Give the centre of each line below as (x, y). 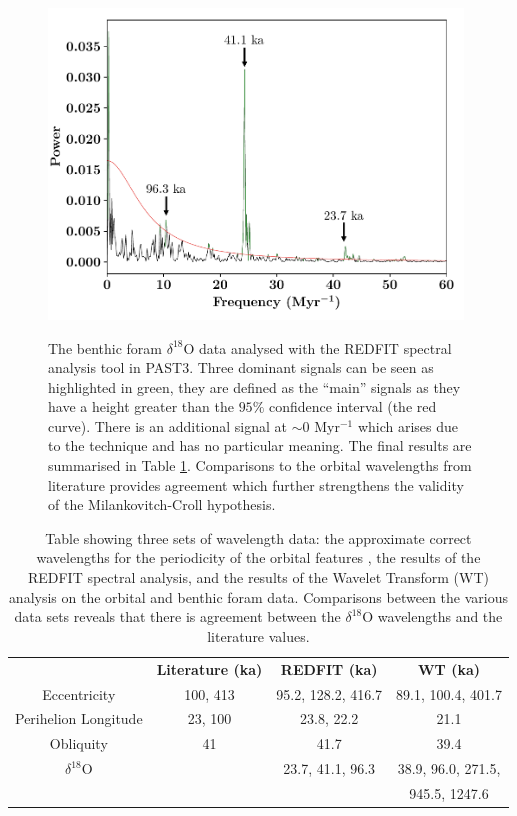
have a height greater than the (141, 406)
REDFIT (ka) (329, 668)
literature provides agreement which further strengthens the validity (256, 484)
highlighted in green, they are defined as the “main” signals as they (254, 386)
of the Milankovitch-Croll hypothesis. (162, 504)
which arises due (408, 425)
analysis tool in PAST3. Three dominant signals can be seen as (241, 367)
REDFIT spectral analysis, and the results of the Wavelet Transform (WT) (258, 577)
